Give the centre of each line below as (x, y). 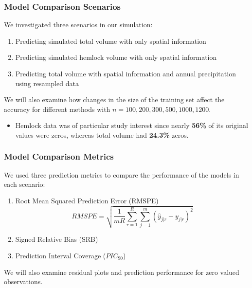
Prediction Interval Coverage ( (61, 255)
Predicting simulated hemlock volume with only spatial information (116, 57)
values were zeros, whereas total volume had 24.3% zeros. (102, 135)
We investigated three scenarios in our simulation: (78, 25)
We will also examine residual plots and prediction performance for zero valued (122, 272)
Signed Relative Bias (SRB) (57, 239)
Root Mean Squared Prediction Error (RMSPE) (87, 200)
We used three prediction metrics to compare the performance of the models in (122, 174)
